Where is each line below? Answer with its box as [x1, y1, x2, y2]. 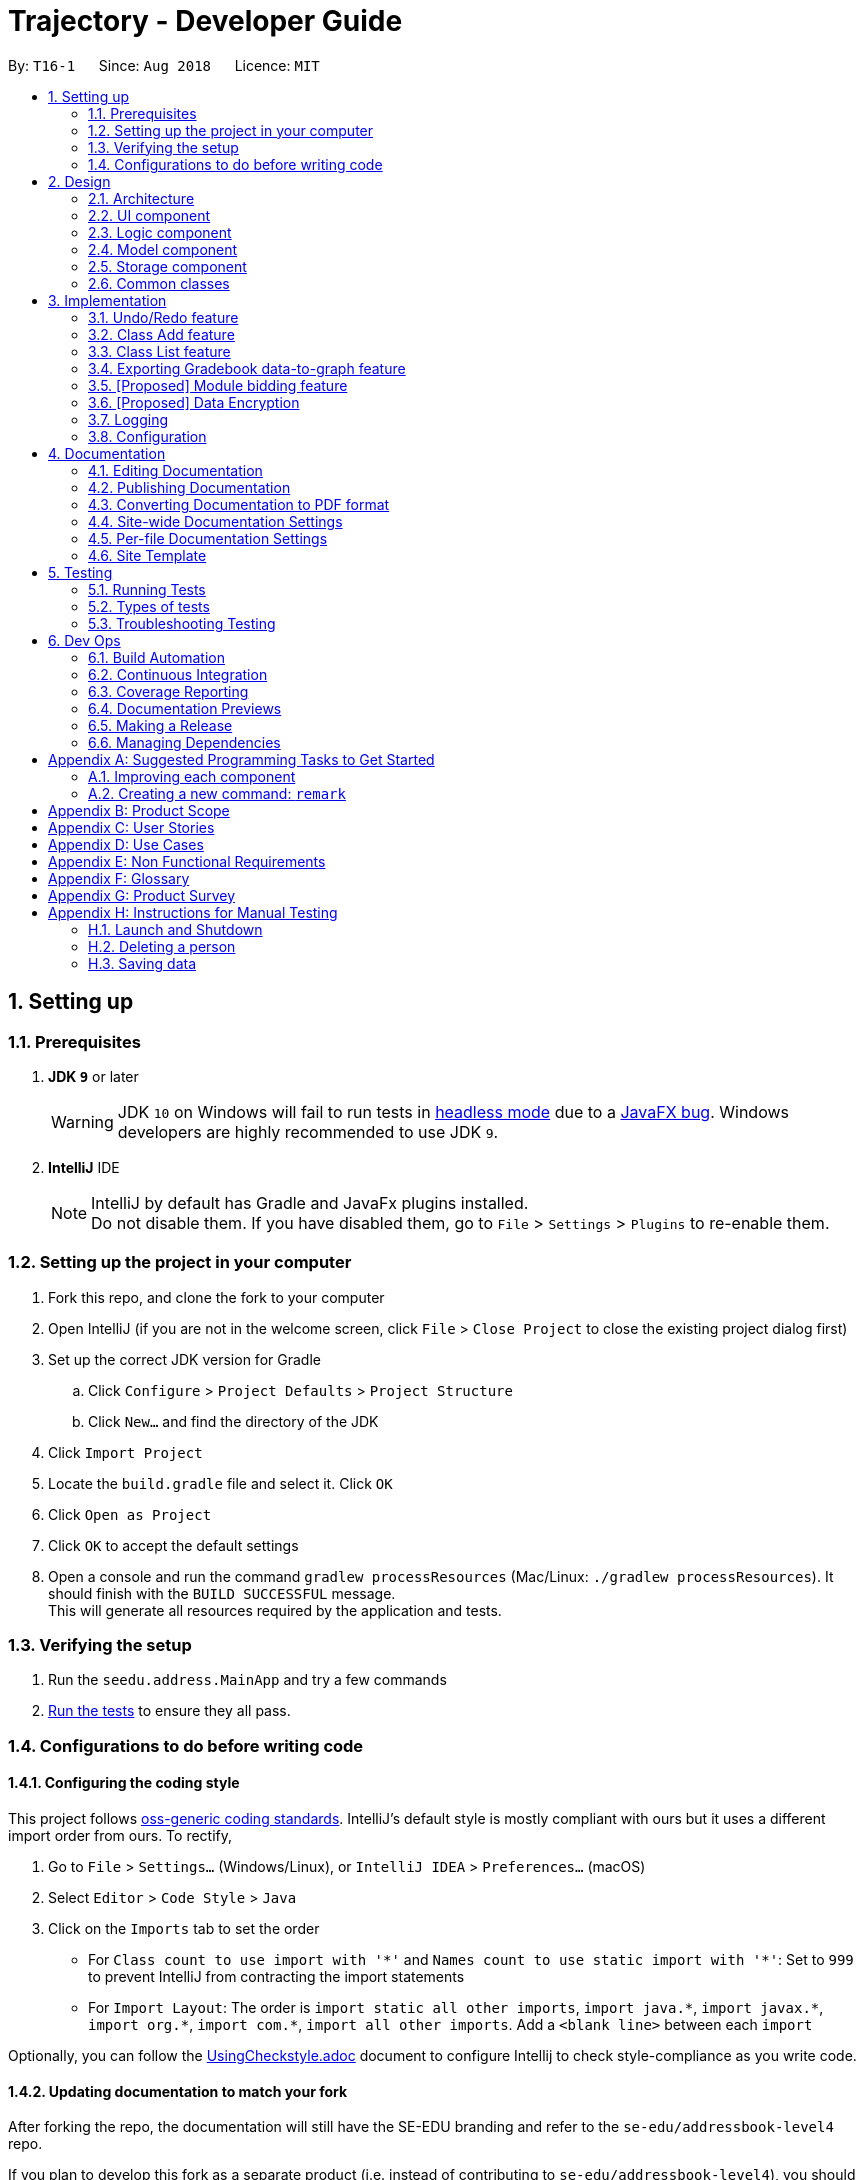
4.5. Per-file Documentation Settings [88, 529, 328, 547]
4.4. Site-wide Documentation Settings [88, 512, 343, 530]
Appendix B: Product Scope [48, 801, 230, 819]
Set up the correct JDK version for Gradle [48, 1350, 321, 1368]
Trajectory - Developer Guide [8, 4, 403, 38]
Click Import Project [48, 1443, 203, 1461]
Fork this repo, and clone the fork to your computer [48, 1288, 385, 1306]
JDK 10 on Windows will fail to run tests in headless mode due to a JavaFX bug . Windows [117, 1101, 789, 1122]
